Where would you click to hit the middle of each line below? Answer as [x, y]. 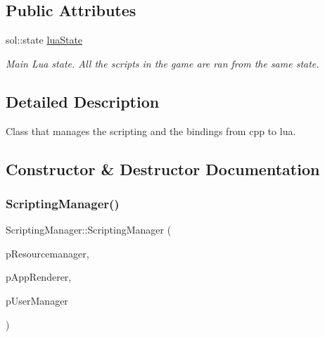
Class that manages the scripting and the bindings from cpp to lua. [151, 131]
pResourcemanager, [47, 253]
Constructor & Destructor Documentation [163, 168]
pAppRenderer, [39, 277]
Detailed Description [83, 101]
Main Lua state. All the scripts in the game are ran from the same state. [162, 63]
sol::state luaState [44, 40]
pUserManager [37, 300]
